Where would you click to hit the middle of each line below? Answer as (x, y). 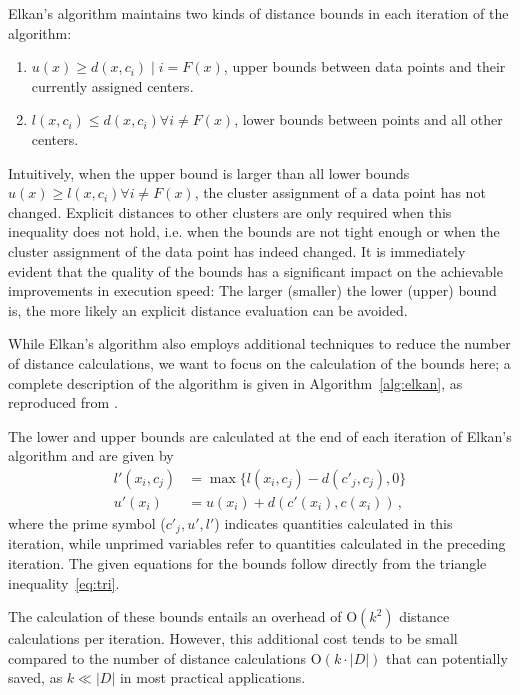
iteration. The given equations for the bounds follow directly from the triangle (247, 562)
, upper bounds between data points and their (364, 66)
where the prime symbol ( (87, 522)
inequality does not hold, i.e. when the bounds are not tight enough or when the (254, 231)
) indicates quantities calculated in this (333, 522)
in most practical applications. (212, 677)
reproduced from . (63, 402)
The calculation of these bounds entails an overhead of (175, 616)
